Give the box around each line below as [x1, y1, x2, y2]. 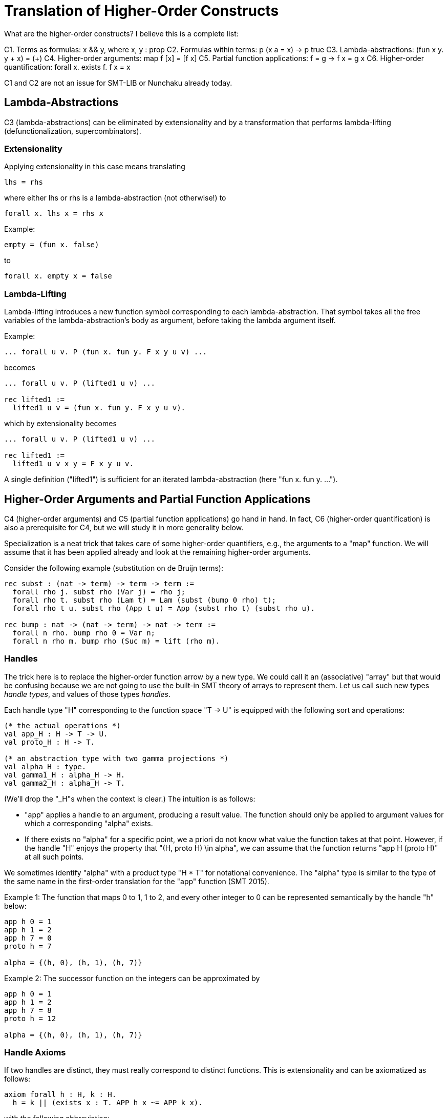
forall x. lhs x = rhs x [4, 209, 103, 218]
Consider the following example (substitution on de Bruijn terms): [4, 563, 223, 572]
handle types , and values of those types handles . [4, 689, 170, 698]
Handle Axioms [4, 1047, 66, 1058]
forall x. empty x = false [4, 272, 112, 281]
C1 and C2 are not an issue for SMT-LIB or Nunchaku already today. [4, 78, 232, 87]
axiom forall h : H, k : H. [4, 1090, 117, 1099]
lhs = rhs [4, 178, 43, 187]
